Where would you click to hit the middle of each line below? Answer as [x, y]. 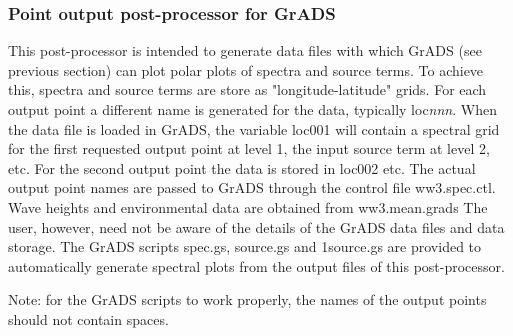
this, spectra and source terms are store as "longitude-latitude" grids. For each [247, 89]
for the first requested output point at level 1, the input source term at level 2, [249, 148]
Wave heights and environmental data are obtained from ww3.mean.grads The [248, 206]
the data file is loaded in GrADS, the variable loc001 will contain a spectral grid [254, 128]
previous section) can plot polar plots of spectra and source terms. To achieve [246, 69]
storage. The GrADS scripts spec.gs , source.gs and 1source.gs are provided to [245, 246]
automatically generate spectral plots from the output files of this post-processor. [256, 265]
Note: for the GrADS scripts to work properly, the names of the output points [247, 299]
